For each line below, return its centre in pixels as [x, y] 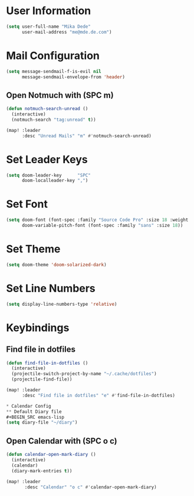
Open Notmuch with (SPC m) [60, 95]
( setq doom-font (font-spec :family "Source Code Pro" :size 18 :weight [97, 220]
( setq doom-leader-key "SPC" [49, 175]
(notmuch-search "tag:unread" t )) [54, 120]
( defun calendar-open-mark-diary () [51, 455]
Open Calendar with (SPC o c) [62, 441]
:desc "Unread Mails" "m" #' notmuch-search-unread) [86, 136]
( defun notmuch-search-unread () [47, 109]
